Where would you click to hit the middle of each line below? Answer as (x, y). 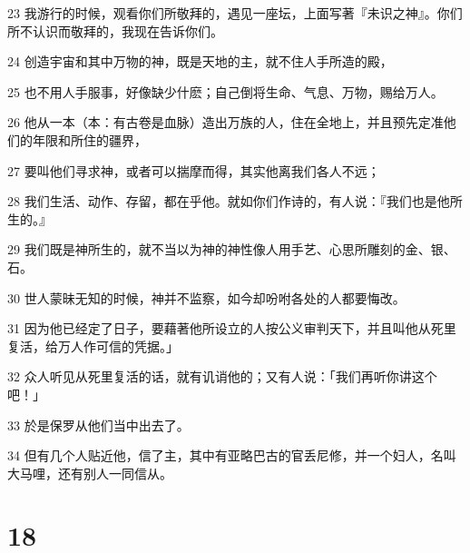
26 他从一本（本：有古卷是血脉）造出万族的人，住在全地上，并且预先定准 (225, 122)
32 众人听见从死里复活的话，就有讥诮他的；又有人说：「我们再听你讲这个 (222, 376)
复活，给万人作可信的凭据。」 (93, 346)
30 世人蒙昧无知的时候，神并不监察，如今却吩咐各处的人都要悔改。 (206, 297)
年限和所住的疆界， (89, 139)
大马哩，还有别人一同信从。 (90, 473)
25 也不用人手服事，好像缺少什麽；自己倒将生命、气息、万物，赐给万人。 (225, 91)
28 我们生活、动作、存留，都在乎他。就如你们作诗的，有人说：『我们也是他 (229, 201)
